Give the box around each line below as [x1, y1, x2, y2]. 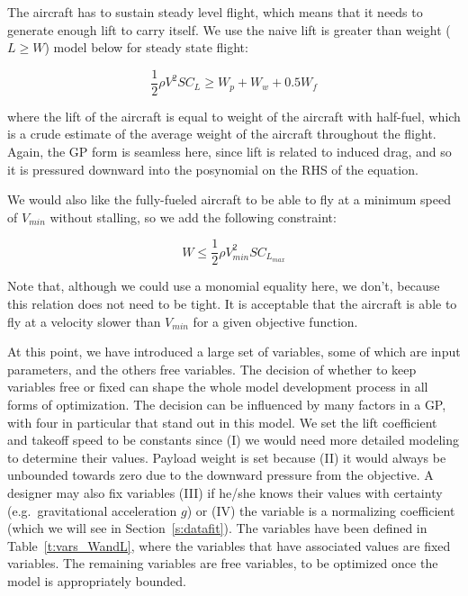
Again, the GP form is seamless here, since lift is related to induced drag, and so [7, 142, 452, 161]
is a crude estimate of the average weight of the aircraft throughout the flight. [7, 124, 436, 143]
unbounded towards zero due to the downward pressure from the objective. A [7, 465, 434, 484]
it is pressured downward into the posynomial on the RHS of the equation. [7, 159, 418, 178]
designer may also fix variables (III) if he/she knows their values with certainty [7, 483, 443, 501]
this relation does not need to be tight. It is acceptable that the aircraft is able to [7, 294, 457, 313]
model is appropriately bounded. [7, 571, 186, 590]
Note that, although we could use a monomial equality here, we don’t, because [7, 276, 440, 295]
